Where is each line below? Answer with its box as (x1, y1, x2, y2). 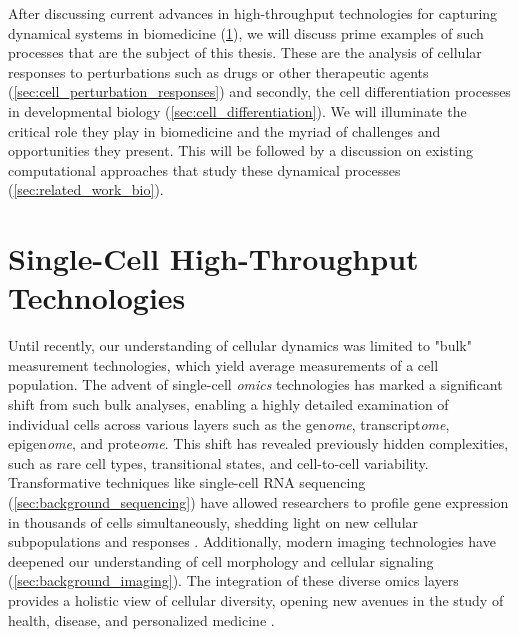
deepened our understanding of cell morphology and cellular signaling (8, 550, 434, 571)
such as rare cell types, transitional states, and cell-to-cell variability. (8, 452, 429, 473)
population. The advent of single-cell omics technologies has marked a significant (8, 374, 503, 395)
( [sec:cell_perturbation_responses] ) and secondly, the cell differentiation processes (8, 81, 511, 102)
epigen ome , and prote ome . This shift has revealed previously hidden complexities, (8, 433, 509, 454)
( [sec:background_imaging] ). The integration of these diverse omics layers (8, 570, 459, 591)
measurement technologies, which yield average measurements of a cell (8, 354, 439, 375)
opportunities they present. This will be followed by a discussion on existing (8, 140, 473, 161)
